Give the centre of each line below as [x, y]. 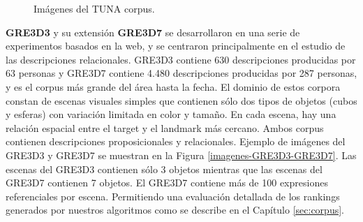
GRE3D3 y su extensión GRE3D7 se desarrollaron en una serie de [153, 32]
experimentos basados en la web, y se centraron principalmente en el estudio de [176, 46]
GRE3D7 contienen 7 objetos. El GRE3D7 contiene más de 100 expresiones [167, 183]
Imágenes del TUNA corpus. [94, 8]
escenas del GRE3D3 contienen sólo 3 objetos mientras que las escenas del [164, 169]
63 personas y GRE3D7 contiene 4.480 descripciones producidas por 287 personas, [181, 73]
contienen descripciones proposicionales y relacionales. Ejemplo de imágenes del [176, 141]
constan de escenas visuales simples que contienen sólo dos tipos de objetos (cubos [181, 100]
